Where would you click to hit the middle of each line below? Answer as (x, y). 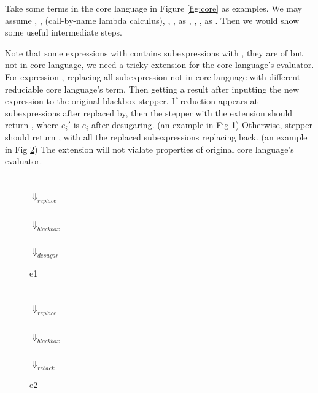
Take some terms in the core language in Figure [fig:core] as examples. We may (153, 8)
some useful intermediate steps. (64, 32)
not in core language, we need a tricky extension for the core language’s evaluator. (160, 65)
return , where (32, 125)
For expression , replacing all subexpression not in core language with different (153, 76)
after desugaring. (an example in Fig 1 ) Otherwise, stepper (202, 125)
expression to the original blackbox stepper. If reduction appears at (131, 101)
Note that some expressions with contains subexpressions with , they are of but (154, 52)
